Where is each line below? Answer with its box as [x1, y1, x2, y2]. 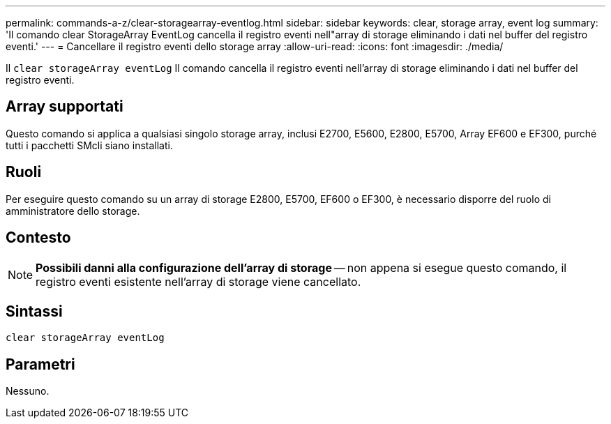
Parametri [6, 355, 75, 373]
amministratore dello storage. [6, 204, 140, 217]
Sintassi [6, 302, 63, 320]
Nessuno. [6, 385, 50, 397]
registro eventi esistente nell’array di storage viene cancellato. [36, 274, 361, 289]
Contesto [6, 229, 71, 247]
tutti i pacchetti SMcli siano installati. [6, 139, 173, 151]
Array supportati [6, 98, 123, 116]
